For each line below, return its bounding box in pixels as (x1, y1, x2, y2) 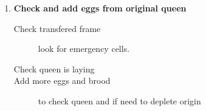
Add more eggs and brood (13, 74, 111, 87)
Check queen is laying (13, 62, 95, 75)
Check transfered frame (13, 22, 101, 34)
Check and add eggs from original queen (13, 2, 187, 14)
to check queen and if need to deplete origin (38, 94, 201, 107)
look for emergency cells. (38, 42, 130, 55)
